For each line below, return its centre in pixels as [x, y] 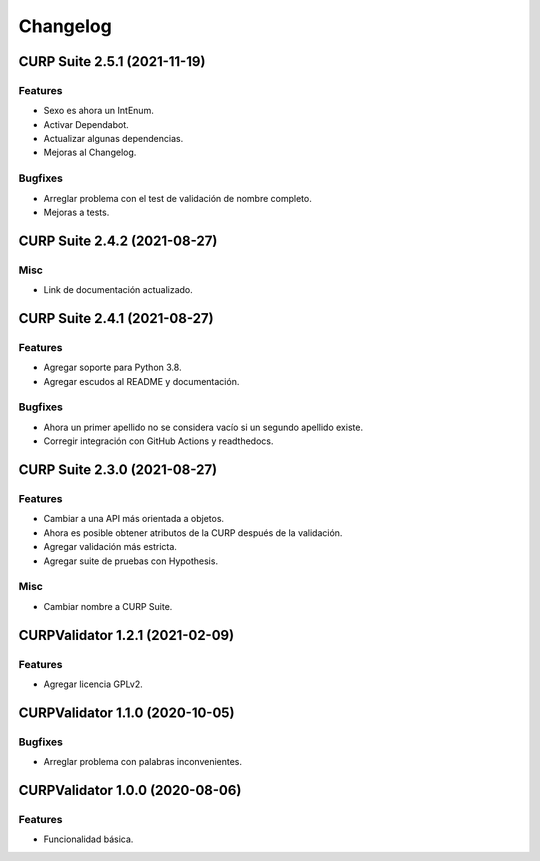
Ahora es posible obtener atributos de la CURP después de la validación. [193, 532]
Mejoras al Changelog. [90, 152]
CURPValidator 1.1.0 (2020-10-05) [126, 712]
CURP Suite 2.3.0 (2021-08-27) [118, 470]
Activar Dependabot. [86, 124]
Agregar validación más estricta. [110, 547]
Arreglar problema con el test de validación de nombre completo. [177, 198]
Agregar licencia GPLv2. [93, 684]
